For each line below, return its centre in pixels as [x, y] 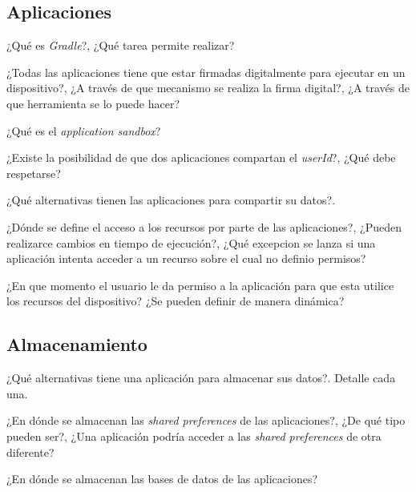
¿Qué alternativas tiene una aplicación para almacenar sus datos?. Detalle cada [201, 378]
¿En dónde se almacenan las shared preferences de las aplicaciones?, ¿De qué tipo [206, 420]
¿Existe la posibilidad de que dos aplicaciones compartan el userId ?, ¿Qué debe [201, 157]
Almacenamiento [77, 344]
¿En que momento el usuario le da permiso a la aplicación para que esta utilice [200, 285]
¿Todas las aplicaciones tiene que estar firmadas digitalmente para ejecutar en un [206, 72]
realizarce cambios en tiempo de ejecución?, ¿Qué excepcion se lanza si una [191, 242]
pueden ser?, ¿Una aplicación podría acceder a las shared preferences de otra [194, 436]
